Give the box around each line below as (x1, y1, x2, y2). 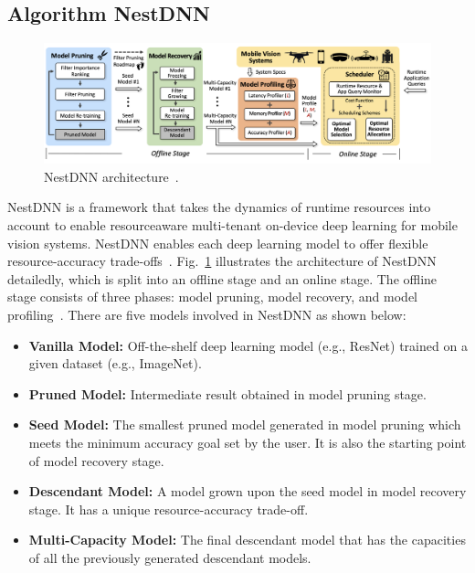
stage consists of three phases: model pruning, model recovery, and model (7, 287, 417, 306)
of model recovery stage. (28, 451, 164, 470)
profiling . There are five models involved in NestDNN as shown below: (7, 305, 406, 324)
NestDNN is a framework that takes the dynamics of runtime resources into (7, 197, 431, 217)
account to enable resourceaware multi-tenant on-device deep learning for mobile (7, 216, 458, 235)
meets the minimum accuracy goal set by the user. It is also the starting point (28, 433, 467, 451)
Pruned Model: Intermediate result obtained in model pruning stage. (28, 384, 427, 403)
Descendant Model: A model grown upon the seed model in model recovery (28, 482, 467, 501)
